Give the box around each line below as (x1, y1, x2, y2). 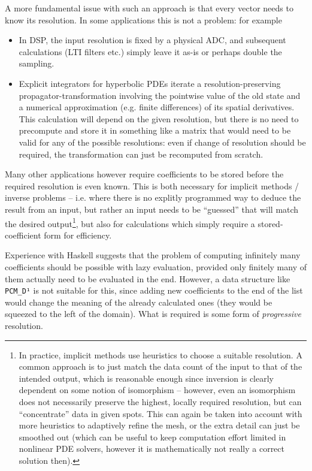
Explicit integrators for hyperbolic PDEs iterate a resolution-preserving (19, 77, 281, 89)
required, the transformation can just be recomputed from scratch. (19, 147, 263, 160)
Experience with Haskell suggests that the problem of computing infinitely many (5, 249, 301, 261)
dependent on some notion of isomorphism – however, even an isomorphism (19, 384, 296, 396)
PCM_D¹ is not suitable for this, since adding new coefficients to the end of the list (5, 284, 303, 297)
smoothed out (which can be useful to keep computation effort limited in (19, 430, 286, 443)
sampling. (19, 57, 54, 70)
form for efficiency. (44, 228, 112, 241)
